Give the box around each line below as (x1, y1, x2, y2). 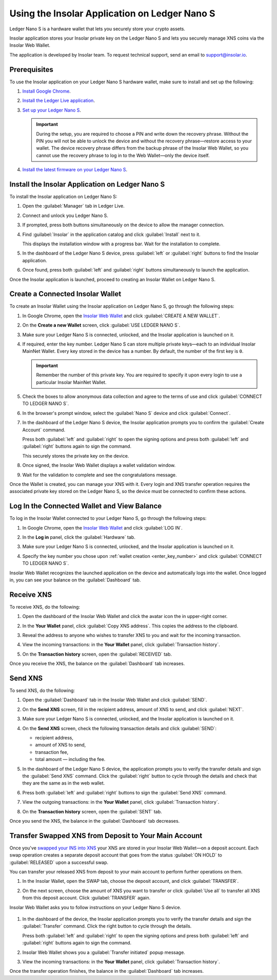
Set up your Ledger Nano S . (22, 107, 82, 113)
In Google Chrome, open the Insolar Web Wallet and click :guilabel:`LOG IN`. (22, 524, 183, 531)
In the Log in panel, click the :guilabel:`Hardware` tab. (22, 534, 135, 540)
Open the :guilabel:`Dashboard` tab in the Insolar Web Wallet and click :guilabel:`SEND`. (22, 697, 207, 703)
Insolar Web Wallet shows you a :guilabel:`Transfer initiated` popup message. (22, 949, 186, 955)
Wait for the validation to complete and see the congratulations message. (22, 471, 177, 478)
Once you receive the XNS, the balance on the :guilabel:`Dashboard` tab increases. (9, 661, 185, 667)
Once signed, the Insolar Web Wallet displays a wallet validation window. (22, 462, 176, 468)
